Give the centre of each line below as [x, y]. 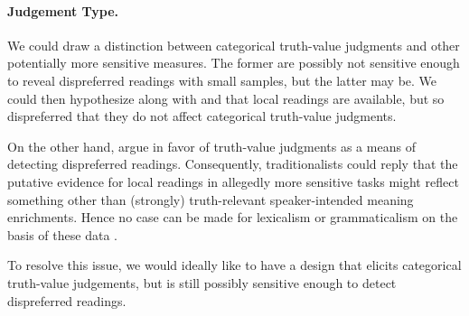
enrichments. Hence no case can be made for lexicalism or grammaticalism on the [233, 217]
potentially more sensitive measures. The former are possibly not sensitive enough [234, 63]
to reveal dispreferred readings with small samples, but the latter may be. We [222, 80]
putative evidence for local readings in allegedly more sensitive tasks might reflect [233, 181]
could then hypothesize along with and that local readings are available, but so [226, 98]
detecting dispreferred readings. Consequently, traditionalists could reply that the [233, 164]
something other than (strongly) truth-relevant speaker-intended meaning [211, 199]
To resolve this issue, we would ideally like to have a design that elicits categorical [234, 265]
